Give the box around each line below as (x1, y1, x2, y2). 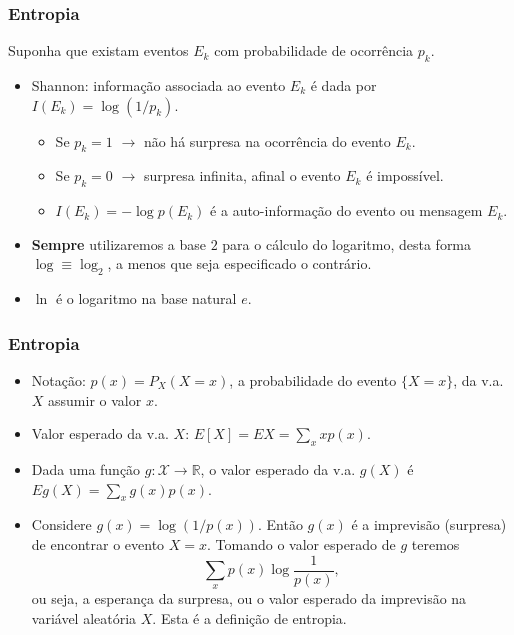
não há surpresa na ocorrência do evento (143, 130, 391, 151)
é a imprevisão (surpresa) (351, 514, 507, 535)
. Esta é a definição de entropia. (152, 608, 347, 629)
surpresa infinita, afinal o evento (143, 165, 341, 186)
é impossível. (366, 165, 444, 186)
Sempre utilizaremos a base (31, 233, 207, 254)
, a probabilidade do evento (229, 370, 397, 390)
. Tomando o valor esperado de (207, 533, 396, 554)
